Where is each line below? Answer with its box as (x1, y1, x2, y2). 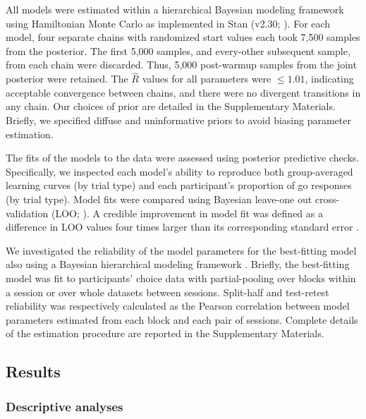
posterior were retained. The (6, 71, 128, 86)
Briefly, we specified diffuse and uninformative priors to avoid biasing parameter (6, 112, 351, 127)
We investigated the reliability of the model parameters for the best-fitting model (6, 243, 357, 257)
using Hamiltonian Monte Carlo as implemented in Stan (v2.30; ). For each (6, 16, 331, 30)
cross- (315, 191, 340, 206)
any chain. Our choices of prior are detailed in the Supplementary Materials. (6, 99, 336, 114)
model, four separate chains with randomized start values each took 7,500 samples (6, 30, 360, 44)
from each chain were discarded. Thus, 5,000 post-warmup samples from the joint (6, 57, 357, 72)
